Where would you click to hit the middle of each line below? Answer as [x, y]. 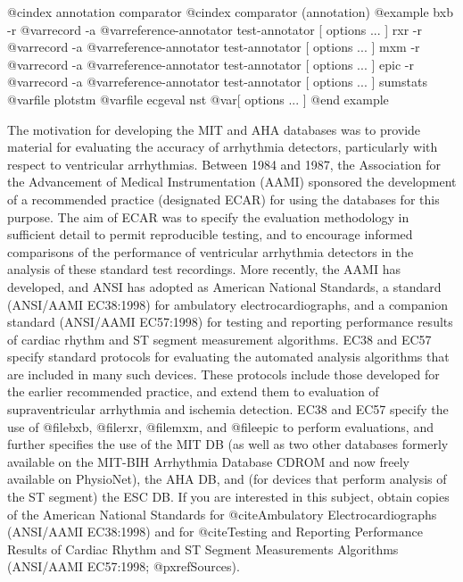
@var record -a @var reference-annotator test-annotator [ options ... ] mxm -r [214, 47]
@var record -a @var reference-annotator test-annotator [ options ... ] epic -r [211, 64]
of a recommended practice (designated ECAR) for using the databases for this [223, 199]
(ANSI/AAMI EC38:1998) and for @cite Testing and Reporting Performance [215, 532]
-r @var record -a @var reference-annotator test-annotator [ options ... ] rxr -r [215, 29]
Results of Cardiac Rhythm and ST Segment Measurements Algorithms [203, 549]
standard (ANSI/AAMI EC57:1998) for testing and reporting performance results [230, 322]
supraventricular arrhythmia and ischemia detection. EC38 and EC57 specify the [228, 409]
